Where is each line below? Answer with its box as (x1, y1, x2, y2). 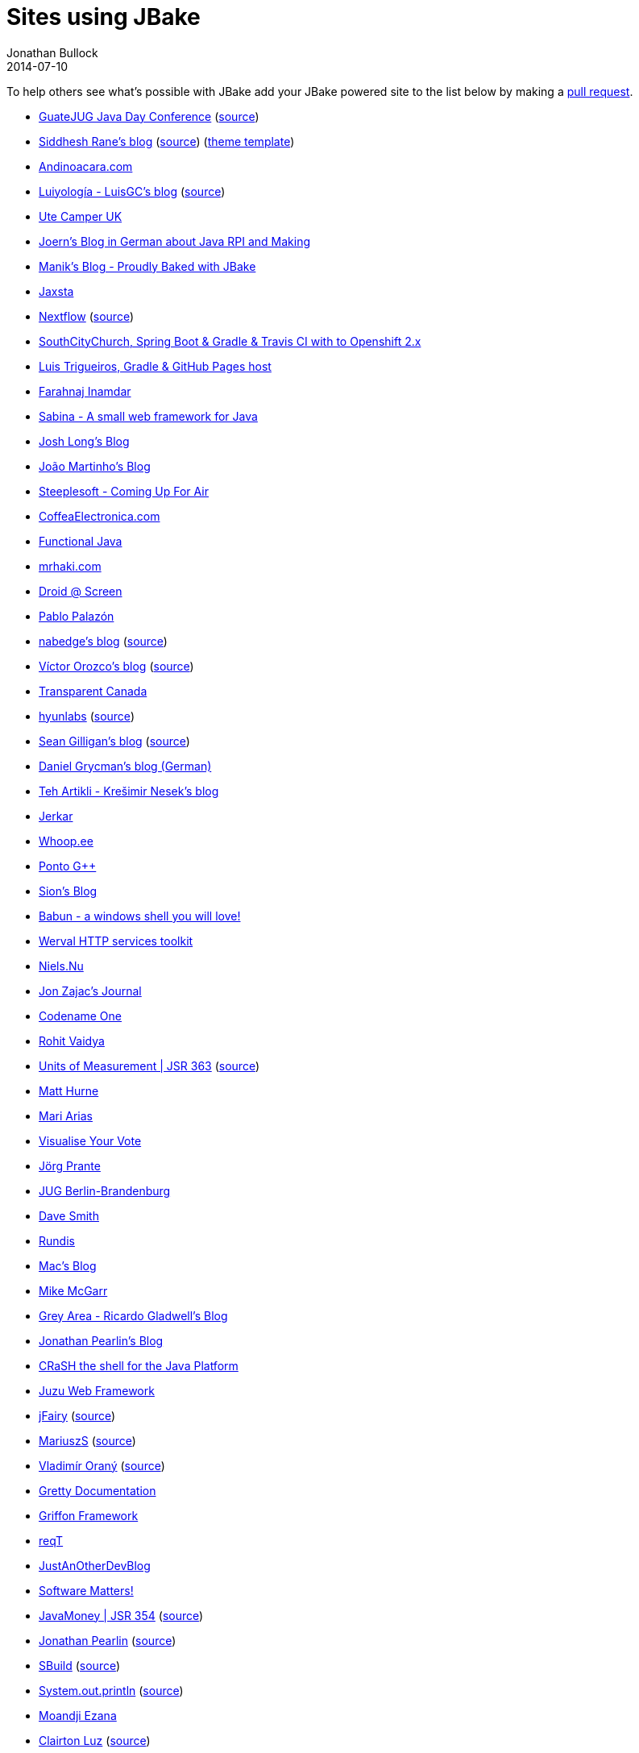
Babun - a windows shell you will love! (39, 908, 241, 923)
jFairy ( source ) (39, 1408, 116, 1423)
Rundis (39, 1233, 75, 1248)
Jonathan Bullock (6, 45, 98, 60)
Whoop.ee (39, 833, 93, 848)
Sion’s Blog (39, 883, 98, 898)
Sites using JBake (6, 3, 201, 31)
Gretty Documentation (39, 1483, 156, 1498)
